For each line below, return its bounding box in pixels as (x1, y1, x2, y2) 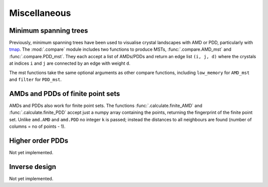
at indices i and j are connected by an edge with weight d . (9, 60, 131, 67)
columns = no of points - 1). (9, 123, 66, 129)
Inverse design (9, 162, 57, 171)
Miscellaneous (9, 7, 71, 18)
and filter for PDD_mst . (9, 77, 62, 83)
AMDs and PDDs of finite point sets (9, 90, 120, 98)
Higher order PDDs (9, 136, 68, 145)
